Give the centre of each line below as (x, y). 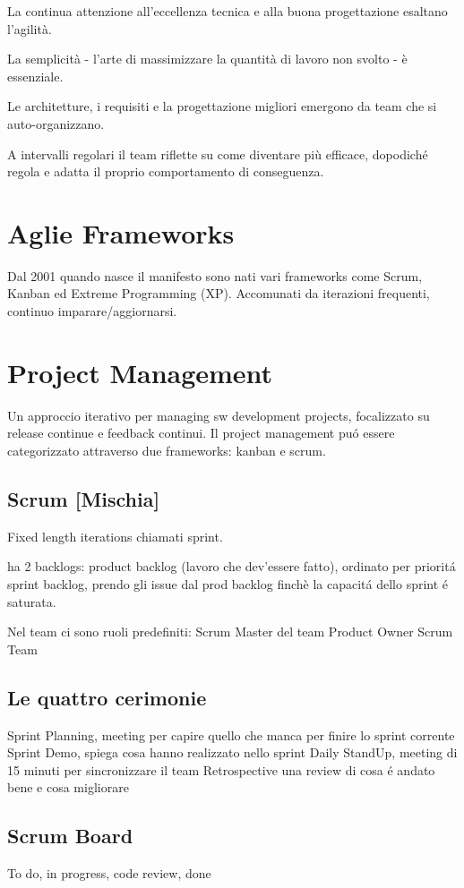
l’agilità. (30, 28)
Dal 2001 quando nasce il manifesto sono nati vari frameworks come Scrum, (215, 275)
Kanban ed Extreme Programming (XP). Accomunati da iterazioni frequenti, (219, 293)
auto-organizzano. (56, 123)
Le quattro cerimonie (107, 697)
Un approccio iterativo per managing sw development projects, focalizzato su (219, 415)
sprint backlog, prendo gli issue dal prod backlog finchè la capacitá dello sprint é (228, 583)
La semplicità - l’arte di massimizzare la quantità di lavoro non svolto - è (207, 59)
